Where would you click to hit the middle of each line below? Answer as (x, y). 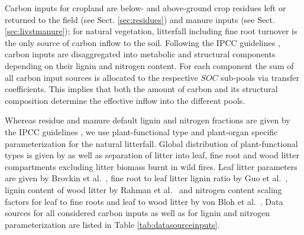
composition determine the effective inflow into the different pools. (125, 100)
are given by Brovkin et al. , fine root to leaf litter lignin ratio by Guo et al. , (146, 178)
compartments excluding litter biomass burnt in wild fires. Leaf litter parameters (151, 166)
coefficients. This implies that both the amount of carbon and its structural (141, 89)
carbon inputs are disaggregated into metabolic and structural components (140, 54)
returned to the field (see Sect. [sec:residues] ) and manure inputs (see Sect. (140, 19)
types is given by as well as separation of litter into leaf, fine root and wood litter (152, 155)
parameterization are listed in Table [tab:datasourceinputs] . (112, 224)
